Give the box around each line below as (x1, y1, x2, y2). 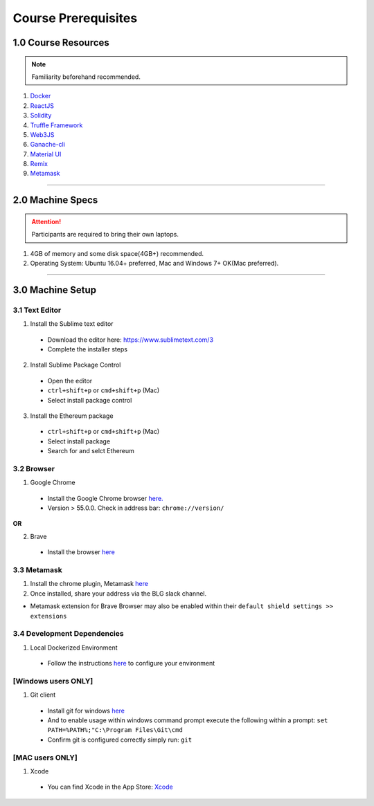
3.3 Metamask (12, 565, 62, 574)
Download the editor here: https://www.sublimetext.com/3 (47, 336, 214, 344)
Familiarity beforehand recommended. (31, 73, 141, 81)
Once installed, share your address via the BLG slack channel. (30, 589, 207, 598)
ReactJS (30, 101, 55, 110)
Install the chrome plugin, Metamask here (30, 580, 149, 588)
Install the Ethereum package (30, 412, 114, 420)
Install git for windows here (47, 706, 125, 715)
